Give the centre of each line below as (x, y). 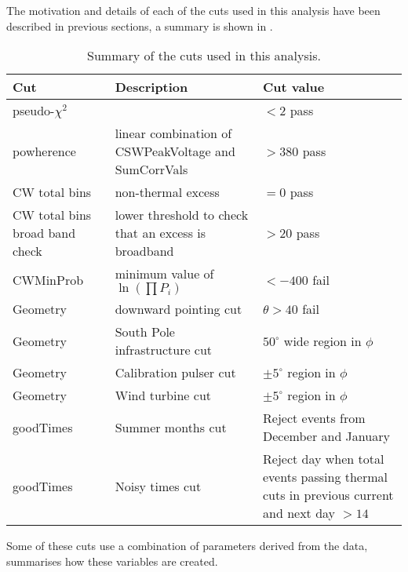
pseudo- (34, 111)
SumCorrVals (151, 169)
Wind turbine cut (163, 395)
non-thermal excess (167, 192)
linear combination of (173, 133)
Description (151, 87)
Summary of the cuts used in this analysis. (204, 56)
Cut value (294, 87)
